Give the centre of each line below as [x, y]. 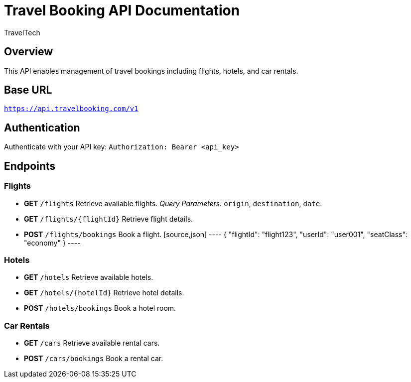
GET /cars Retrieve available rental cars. [92, 343]
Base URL [28, 90]
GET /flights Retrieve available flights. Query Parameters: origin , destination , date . [173, 203]
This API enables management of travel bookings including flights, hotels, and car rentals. [151, 71]
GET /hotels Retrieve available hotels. [89, 277]
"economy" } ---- [52, 243]
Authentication [42, 127]
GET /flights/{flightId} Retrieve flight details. [109, 219]
